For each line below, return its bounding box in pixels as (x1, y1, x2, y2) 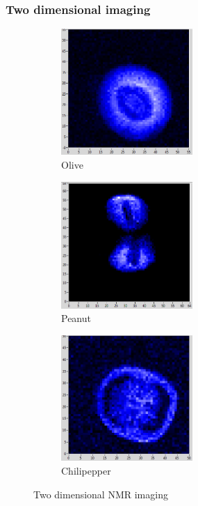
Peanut (61, 311, 91, 325)
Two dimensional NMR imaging (33, 486, 168, 501)
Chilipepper (61, 463, 111, 478)
